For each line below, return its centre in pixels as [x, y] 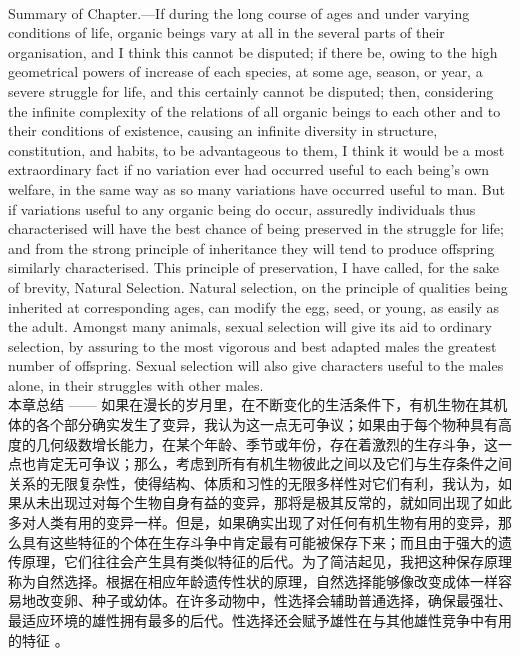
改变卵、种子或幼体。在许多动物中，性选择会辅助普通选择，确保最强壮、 [273, 600]
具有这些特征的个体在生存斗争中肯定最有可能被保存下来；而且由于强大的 [259, 541]
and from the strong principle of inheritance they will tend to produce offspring [251, 247]
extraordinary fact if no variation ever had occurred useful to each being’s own [249, 169]
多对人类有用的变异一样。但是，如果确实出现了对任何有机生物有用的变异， [253, 522]
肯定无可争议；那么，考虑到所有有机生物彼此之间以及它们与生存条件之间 [273, 463]
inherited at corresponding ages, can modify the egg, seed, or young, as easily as [253, 306]
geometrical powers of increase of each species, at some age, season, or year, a [245, 71]
